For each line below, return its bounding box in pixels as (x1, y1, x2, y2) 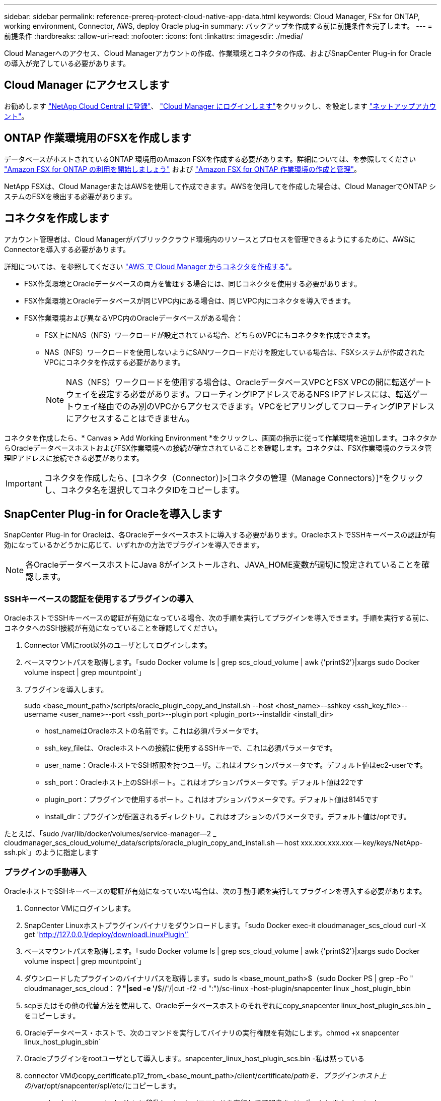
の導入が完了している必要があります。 (4, 59, 130, 68)
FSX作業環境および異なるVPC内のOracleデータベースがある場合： (24, 313, 243, 322)
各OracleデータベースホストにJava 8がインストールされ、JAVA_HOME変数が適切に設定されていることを (26, 560, 422, 570)
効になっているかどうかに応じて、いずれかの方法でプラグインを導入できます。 (4, 540, 264, 549)
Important (6, 478, 42, 488)
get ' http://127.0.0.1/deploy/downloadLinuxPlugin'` (24, 930, 189, 939)
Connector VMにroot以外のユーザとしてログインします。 (24, 641, 211, 650)
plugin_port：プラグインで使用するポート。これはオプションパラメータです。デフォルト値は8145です (44, 795, 379, 804)
